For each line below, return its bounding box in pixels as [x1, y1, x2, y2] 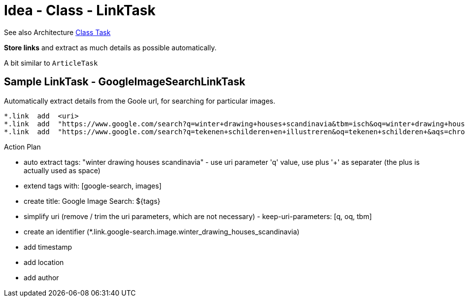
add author [24, 273, 59, 282]
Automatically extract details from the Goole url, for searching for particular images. [4, 96, 275, 105]
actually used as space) [24, 166, 100, 175]
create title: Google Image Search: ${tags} [24, 196, 161, 205]
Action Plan [4, 142, 41, 151]
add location [24, 258, 64, 266]
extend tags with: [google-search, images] [24, 181, 162, 190]
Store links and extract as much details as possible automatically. [4, 43, 217, 52]
